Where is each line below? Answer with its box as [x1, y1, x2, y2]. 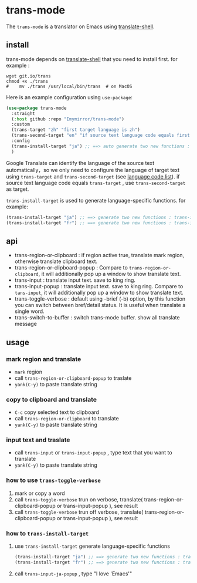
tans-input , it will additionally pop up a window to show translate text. [14, 289, 184, 296]
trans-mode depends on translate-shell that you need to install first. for [6, 55, 178, 62]
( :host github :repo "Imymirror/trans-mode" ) [11, 116, 125, 122]
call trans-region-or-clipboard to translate [14, 415, 119, 422]
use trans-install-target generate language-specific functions [14, 542, 170, 550]
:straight [11, 110, 35, 116]
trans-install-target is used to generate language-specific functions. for [6, 197, 186, 204]
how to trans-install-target [6, 529, 89, 537]
